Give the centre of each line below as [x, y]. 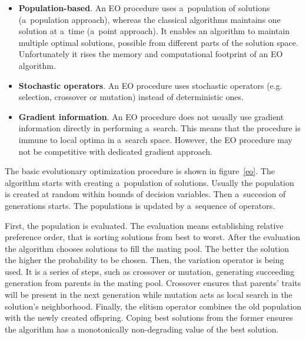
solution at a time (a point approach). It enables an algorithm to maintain [154, 31]
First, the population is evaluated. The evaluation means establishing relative [144, 225]
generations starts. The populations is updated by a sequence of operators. [140, 205]
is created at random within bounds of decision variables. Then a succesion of [145, 194]
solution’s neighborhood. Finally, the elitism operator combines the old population [153, 306]
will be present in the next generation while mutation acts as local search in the [149, 295]
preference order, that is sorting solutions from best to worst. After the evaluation [153, 237]
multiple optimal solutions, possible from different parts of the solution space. [158, 42]
